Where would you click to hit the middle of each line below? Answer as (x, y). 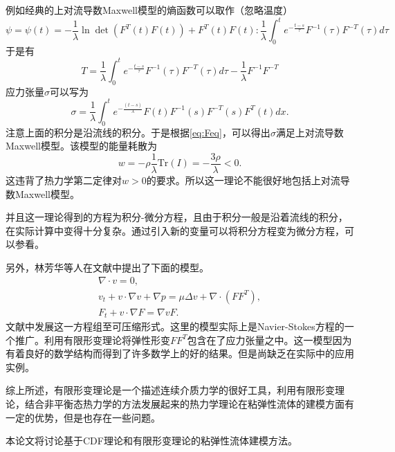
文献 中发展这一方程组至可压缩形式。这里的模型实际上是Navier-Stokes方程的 (175, 326)
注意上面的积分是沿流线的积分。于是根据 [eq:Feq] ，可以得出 (138, 132)
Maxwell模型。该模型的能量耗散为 (81, 146)
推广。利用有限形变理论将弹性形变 (92, 340)
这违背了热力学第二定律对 (64, 180)
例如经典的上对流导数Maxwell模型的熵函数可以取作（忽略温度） (149, 10)
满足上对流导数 (310, 132)
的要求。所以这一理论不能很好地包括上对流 (243, 180)
